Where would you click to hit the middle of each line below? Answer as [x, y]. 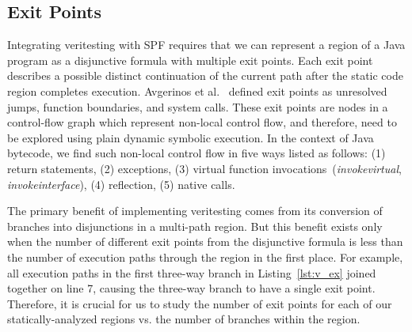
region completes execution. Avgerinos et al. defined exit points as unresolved [197, 91]
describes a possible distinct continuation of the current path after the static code [205, 75]
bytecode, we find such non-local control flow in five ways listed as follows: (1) [196, 153]
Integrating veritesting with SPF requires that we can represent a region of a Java [206, 45]
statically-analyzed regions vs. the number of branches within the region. [184, 319]
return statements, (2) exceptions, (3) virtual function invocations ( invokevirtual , [204, 168]
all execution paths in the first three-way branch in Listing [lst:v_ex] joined [192, 272]
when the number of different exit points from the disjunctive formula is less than [205, 241]
